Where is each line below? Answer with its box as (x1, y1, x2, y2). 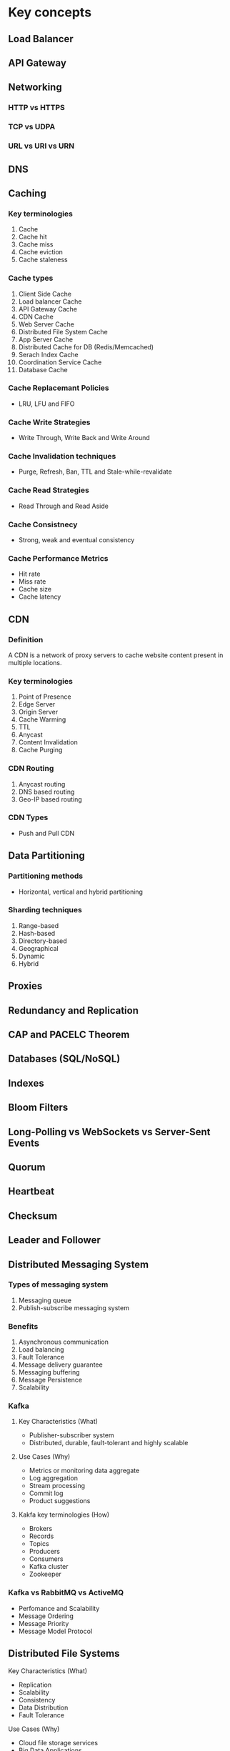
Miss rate (18, 577, 46, 586)
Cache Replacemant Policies (8, 383, 109, 393)
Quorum (8, 1161, 46, 1173)
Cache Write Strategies (8, 417, 91, 427)
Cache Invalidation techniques (8, 452, 116, 462)
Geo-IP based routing (18, 794, 83, 804)
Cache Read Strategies (8, 485, 90, 495)
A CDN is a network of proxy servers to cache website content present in (8, 651, 224, 659)
